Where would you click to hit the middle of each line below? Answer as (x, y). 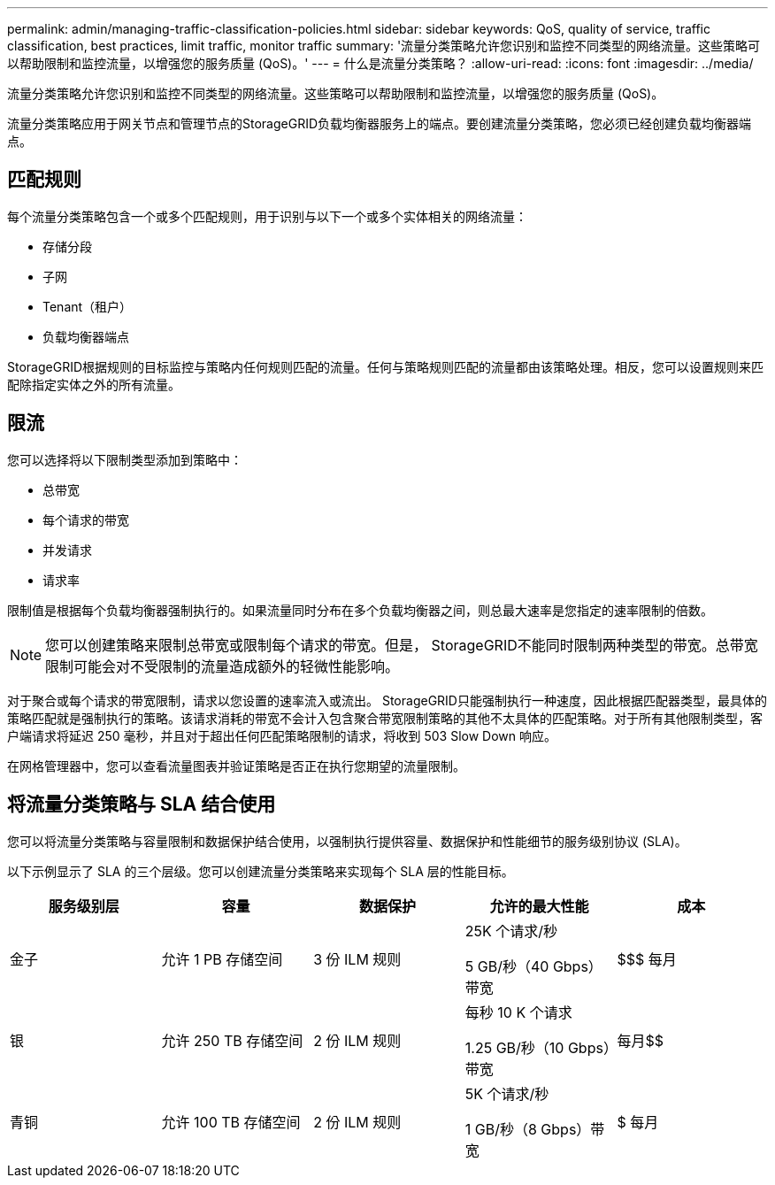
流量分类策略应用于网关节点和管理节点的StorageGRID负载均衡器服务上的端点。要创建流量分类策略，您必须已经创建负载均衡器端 (380, 123)
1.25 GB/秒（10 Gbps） (537, 1047)
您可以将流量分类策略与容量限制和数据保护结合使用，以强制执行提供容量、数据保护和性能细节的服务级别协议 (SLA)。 (347, 841)
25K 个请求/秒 (511, 931)
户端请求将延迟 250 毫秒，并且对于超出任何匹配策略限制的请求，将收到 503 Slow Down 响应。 (282, 735)
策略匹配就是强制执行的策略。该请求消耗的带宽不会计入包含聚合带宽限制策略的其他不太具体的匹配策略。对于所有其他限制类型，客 (385, 718)
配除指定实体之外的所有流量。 (94, 384)
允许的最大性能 (539, 906)
